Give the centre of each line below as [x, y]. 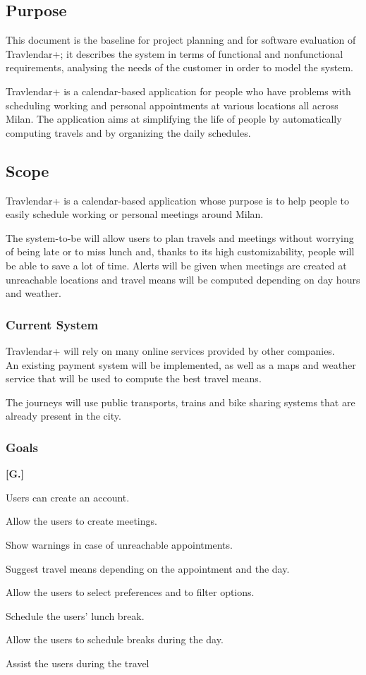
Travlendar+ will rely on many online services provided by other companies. [170, 350]
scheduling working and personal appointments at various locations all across [172, 105]
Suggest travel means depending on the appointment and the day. [148, 568]
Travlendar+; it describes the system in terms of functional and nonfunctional [175, 53]
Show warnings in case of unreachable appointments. [119, 544]
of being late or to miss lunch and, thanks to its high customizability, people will [180, 251]
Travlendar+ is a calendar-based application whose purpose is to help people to [178, 200]
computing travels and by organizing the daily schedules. [128, 132]
